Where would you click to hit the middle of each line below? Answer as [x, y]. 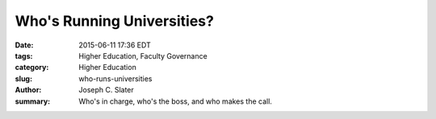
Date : [24, 45]
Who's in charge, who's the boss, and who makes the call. [175, 101]
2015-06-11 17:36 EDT [115, 45]
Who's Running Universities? [114, 21]
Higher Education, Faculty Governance [143, 55]
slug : [23, 78]
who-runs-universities [115, 78]
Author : [28, 90]
